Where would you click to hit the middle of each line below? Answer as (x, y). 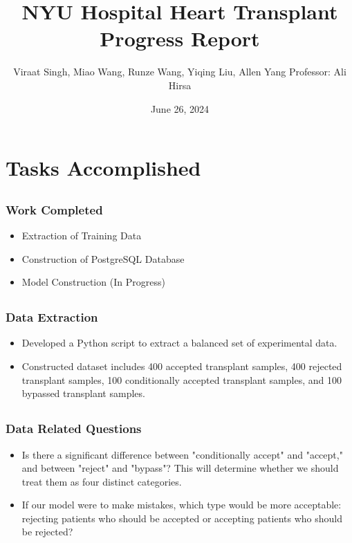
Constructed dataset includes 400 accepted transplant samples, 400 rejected (182, 366)
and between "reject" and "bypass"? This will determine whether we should (180, 468)
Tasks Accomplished (103, 168)
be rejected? (47, 532)
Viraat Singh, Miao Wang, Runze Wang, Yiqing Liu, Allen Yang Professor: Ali (180, 72)
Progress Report (180, 38)
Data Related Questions (74, 429)
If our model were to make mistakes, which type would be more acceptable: (182, 505)
